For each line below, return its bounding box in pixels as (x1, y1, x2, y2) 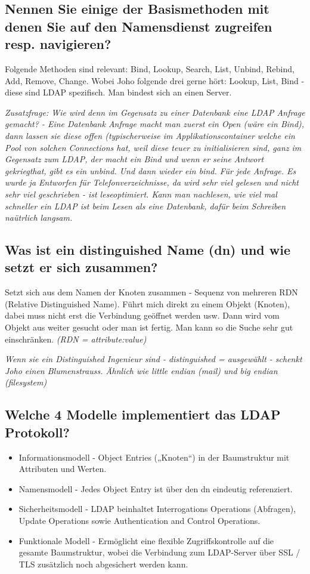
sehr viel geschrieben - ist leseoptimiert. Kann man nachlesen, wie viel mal (5, 187, 277, 200)
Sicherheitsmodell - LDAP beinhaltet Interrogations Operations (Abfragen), (18, 502, 296, 515)
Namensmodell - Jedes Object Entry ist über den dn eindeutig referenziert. (18, 482, 293, 495)
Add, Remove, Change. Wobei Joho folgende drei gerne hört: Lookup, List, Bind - (5, 74, 305, 87)
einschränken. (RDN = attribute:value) (5, 332, 147, 345)
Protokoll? (5, 422, 70, 441)
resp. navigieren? (5, 35, 111, 53)
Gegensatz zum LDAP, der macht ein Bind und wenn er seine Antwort (5, 153, 264, 165)
